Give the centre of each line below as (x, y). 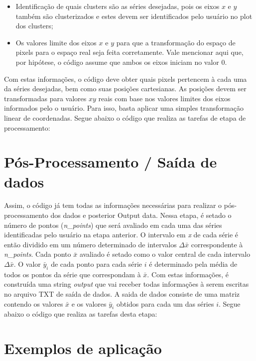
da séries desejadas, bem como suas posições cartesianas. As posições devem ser (125, 89)
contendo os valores (34, 303)
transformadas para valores (45, 98)
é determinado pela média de (193, 264)
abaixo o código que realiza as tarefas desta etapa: (81, 314)
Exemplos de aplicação (83, 348)
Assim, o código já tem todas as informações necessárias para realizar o (113, 205)
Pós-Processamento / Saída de (111, 162)
